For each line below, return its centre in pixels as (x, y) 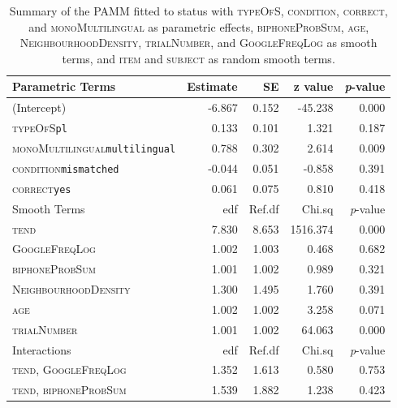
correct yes (42, 188)
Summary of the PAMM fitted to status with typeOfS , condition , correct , (198, 11)
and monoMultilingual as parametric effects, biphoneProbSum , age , (199, 26)
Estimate (212, 86)
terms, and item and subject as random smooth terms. (198, 58)
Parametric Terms (64, 86)
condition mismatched (66, 167)
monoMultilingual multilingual (94, 147)
